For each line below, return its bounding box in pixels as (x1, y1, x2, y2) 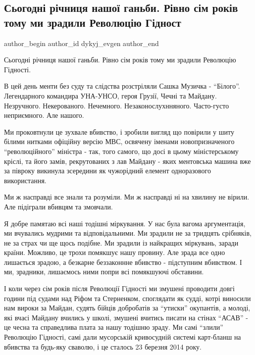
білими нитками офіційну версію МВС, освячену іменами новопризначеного (4, 136, 235, 147)
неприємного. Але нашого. (4, 110, 84, 120)
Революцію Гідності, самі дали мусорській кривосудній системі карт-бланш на (4, 332, 241, 342)
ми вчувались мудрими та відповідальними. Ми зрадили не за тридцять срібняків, (4, 228, 252, 238)
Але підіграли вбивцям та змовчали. (4, 201, 113, 211)
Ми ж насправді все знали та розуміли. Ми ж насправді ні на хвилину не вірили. (4, 192, 250, 202)
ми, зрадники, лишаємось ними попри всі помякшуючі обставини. (4, 266, 204, 277)
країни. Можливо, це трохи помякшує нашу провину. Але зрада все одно (4, 247, 225, 257)
